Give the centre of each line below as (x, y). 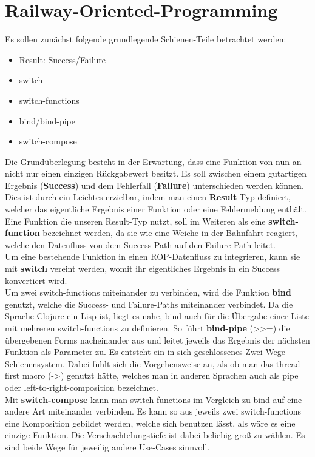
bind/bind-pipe (47, 120)
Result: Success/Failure (63, 59)
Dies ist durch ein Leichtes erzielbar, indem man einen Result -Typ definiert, (148, 197)
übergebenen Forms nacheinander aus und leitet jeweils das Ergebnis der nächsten (157, 340)
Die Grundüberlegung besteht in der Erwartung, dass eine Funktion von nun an (153, 161)
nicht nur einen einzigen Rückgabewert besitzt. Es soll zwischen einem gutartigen (156, 173)
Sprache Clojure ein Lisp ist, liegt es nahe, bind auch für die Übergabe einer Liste (157, 316)
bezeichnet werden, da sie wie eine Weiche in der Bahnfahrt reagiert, (170, 233)
